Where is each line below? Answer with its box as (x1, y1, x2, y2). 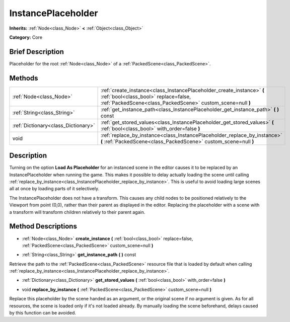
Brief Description (9, 47, 64, 56)
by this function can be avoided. (9, 310, 77, 316)
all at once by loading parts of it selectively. (9, 186, 100, 192)
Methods (9, 73, 38, 83)
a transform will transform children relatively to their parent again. (9, 209, 146, 215)
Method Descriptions (9, 222, 78, 231)
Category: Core (9, 34, 43, 40)
